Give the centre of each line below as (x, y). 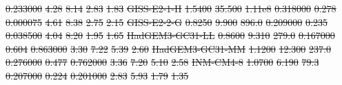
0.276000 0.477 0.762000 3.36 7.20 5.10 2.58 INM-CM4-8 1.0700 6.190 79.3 (162, 62)
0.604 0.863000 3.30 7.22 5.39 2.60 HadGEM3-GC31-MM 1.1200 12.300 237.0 (168, 48)
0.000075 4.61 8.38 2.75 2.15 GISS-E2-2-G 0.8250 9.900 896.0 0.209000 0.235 (167, 22)
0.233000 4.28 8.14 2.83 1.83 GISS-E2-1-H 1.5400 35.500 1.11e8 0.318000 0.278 (171, 8)
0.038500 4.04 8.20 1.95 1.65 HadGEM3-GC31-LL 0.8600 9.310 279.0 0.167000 (170, 35)
